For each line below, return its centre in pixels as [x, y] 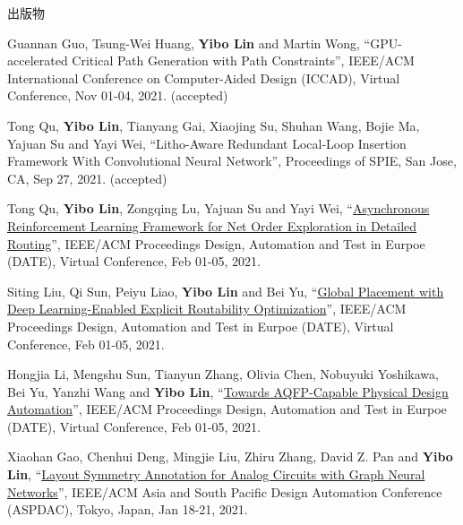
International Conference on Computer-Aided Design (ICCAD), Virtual [204, 77]
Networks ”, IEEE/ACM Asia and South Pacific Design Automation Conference [225, 491]
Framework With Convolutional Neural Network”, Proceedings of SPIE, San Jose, [232, 161]
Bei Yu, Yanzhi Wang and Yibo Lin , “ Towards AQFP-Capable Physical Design [228, 391]
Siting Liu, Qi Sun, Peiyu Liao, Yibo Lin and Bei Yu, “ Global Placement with [226, 291]
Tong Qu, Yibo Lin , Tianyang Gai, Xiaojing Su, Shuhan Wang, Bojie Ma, [214, 125]
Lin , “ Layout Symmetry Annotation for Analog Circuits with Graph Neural [216, 474]
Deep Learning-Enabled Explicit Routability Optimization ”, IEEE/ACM [207, 309]
